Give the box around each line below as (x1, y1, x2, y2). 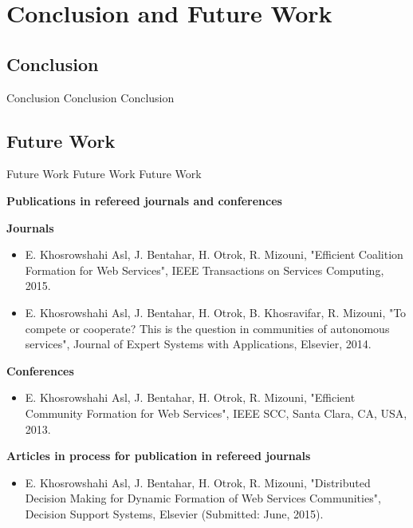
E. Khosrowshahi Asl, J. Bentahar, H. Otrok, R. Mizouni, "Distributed (25, 474, 371, 490)
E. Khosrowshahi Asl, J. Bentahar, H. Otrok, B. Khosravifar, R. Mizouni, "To (25, 304, 407, 320)
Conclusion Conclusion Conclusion (6, 89, 175, 105)
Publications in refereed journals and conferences (6, 192, 282, 208)
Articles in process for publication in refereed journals (6, 447, 311, 464)
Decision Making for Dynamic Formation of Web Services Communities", (25, 490, 381, 506)
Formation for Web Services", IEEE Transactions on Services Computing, (25, 261, 384, 278)
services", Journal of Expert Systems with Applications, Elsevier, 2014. (25, 335, 372, 352)
